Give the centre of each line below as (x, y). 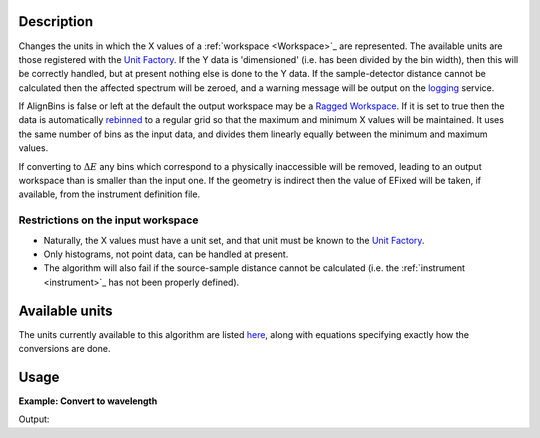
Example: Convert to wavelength (88, 401)
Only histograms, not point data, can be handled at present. (166, 254)
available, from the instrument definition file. (109, 194)
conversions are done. (64, 349)
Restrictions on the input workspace (108, 220)
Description (56, 21)
